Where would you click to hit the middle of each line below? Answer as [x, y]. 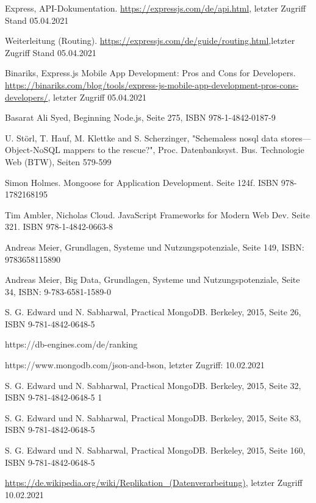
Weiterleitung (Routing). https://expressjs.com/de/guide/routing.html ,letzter [150, 41]
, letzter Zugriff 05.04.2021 [97, 97]
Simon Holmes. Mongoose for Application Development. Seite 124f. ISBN [142, 182]
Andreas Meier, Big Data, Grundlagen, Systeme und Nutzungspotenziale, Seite [153, 280]
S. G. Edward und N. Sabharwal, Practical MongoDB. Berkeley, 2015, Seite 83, [153, 417]
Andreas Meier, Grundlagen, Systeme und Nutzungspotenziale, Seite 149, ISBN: [155, 247]
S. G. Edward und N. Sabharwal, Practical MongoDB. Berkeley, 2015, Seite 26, [153, 312]
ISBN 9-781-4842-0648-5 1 [54, 397]
